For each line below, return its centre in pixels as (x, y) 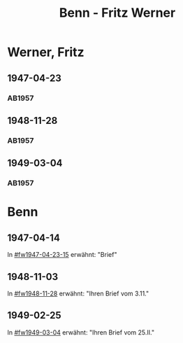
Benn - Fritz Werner (117, 13)
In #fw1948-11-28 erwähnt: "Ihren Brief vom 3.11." (78, 293)
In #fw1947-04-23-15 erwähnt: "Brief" (62, 255)
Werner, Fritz (46, 52)
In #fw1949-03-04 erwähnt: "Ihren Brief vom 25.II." (81, 332)
